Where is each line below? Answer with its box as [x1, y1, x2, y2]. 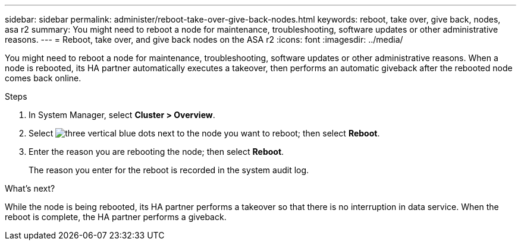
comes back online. [5, 73, 81, 83]
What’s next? [5, 183, 55, 193]
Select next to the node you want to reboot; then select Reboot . [29, 128, 380, 138]
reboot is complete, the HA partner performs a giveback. [5, 212, 227, 222]
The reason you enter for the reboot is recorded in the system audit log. [29, 165, 309, 175]
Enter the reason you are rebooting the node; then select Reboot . [29, 147, 284, 157]
